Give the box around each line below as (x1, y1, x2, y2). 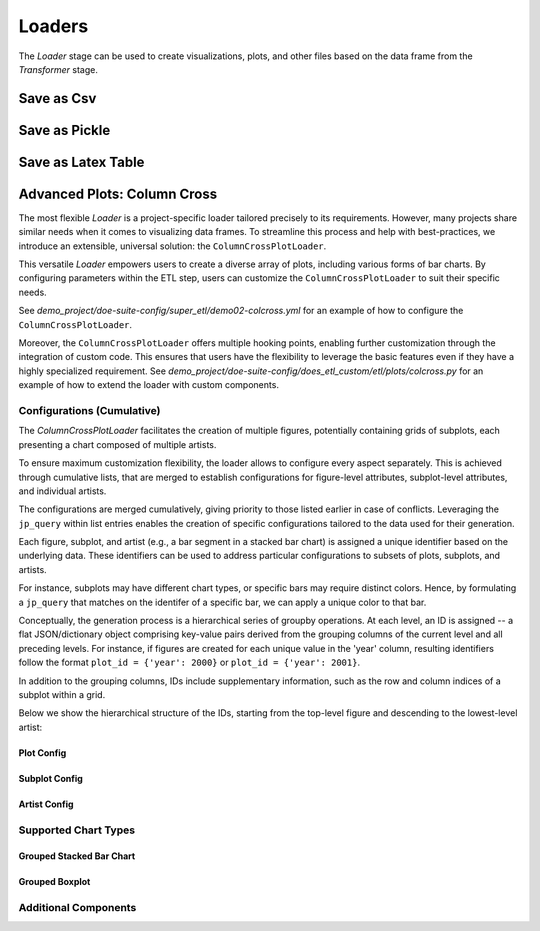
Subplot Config (18, 772, 84, 784)
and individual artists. (18, 485, 107, 497)
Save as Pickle (18, 121, 111, 139)
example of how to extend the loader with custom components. (18, 379, 280, 391)
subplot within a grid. (18, 688, 106, 700)
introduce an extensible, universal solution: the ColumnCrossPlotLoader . (18, 240, 327, 252)
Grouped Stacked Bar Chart (18, 850, 136, 862)
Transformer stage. (18, 63, 99, 75)
